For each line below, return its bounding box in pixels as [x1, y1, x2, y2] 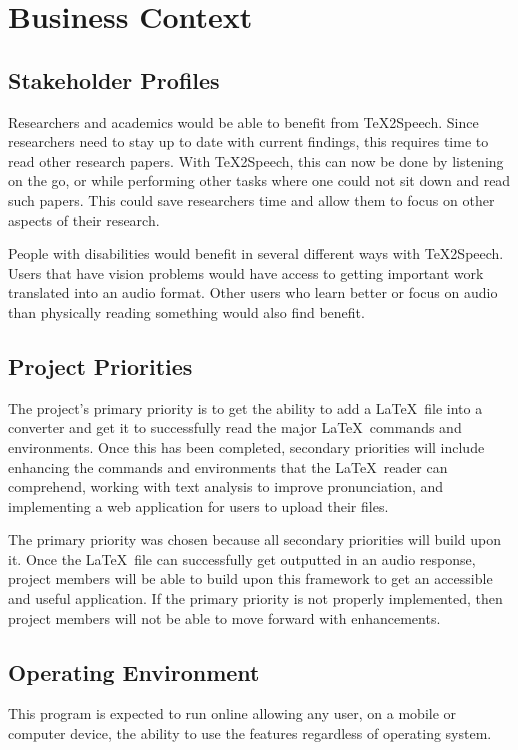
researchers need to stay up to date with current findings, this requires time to [8, 131, 489, 152]
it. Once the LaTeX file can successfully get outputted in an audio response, [8, 548, 476, 569]
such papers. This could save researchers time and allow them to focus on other [8, 189, 495, 210]
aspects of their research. [8, 209, 160, 230]
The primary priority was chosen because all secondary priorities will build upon [8, 529, 502, 550]
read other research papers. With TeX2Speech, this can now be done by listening [8, 150, 504, 171]
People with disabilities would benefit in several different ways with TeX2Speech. [8, 243, 504, 264]
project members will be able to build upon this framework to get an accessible [8, 568, 493, 589]
